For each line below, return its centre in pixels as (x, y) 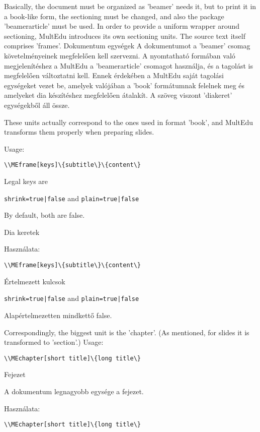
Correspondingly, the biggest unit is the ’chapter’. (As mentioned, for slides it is (127, 332)
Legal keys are (26, 181)
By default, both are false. (45, 215)
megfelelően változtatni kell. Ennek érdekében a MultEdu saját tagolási (114, 75)
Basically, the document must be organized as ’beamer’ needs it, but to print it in (130, 6)
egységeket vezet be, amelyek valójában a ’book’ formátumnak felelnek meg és (124, 85)
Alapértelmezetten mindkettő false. (58, 315)
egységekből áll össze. (37, 105)
